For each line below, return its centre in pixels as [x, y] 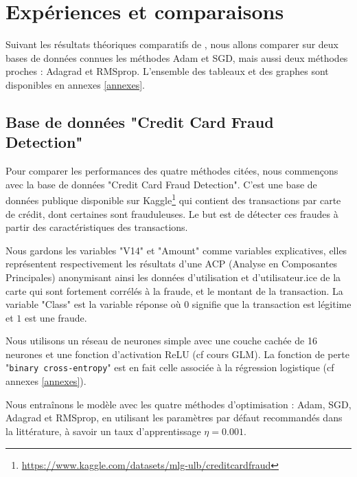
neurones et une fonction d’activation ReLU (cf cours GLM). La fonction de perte [177, 354]
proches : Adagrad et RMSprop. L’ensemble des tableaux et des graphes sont [167, 71]
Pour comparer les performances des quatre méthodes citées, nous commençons [172, 171]
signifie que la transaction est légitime [272, 304]
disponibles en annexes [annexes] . [75, 84]
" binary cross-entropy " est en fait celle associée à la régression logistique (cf [170, 367]
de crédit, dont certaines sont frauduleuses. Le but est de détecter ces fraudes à [172, 213]
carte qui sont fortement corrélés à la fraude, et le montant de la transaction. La [174, 290]
